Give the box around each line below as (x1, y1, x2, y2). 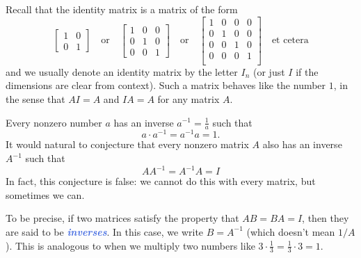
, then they (302, 211, 349, 225)
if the (296, 64, 319, 79)
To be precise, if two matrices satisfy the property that (6, 211, 239, 225)
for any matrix (157, 91, 220, 106)
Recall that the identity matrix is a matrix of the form (6, 2, 238, 16)
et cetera (271, 35, 309, 46)
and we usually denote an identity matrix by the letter (6, 64, 238, 79)
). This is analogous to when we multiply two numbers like (6, 238, 255, 252)
